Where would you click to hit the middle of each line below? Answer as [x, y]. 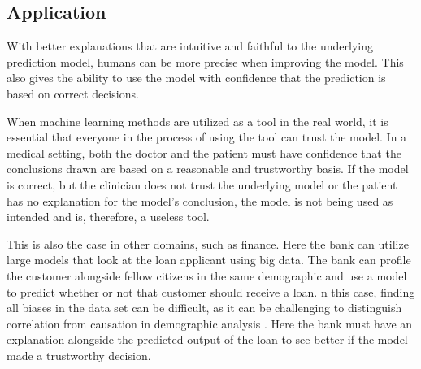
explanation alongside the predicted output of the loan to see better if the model [207, 339]
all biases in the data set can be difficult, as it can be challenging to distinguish [204, 308]
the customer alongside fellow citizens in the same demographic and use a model [207, 275]
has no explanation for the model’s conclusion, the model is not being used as [200, 200]
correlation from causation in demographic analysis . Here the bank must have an [210, 323]
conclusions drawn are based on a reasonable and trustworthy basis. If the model [208, 169]
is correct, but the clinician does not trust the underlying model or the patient [202, 184]
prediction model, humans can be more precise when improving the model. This [205, 61]
